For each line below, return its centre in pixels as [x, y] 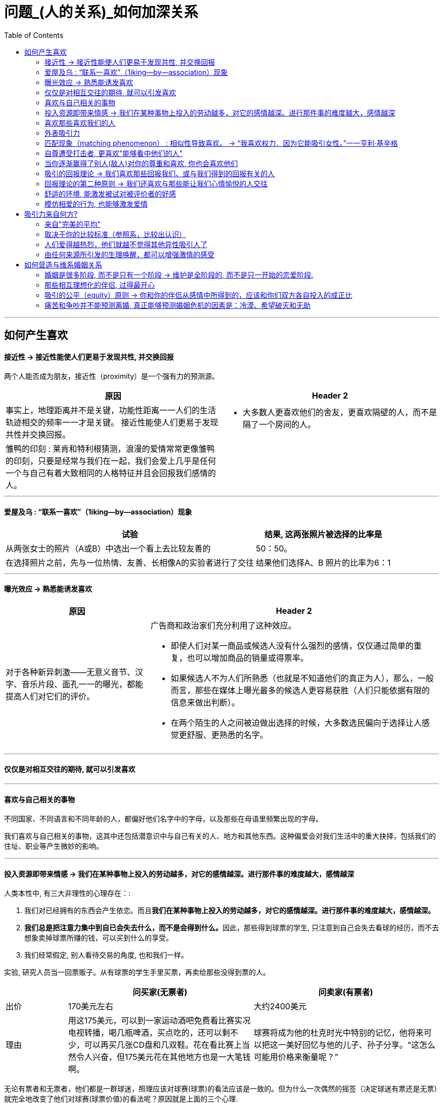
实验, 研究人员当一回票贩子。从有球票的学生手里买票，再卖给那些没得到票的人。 [137, 972]
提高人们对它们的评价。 [50, 696]
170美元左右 [91, 1007]
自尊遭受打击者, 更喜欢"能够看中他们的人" [114, 153]
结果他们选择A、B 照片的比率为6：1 [323, 562]
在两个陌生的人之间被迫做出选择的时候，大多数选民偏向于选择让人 [296, 722]
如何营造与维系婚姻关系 [63, 264]
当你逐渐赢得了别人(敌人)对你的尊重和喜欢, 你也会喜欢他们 [141, 163]
